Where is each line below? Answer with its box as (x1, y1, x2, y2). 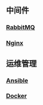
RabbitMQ (6, 23, 35, 32)
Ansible (6, 76, 28, 85)
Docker (6, 92, 27, 100)
